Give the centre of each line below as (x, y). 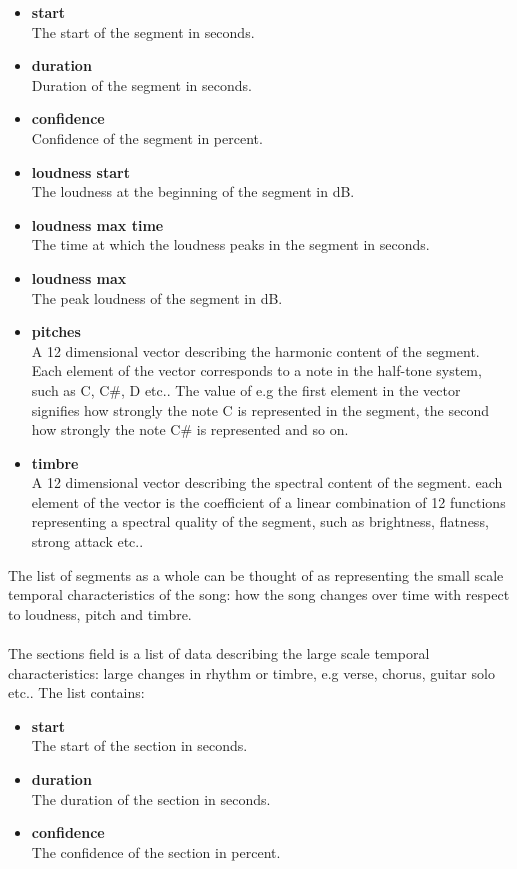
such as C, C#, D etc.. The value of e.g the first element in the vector (246, 389)
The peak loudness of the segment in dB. (157, 297)
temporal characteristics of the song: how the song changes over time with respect (259, 594)
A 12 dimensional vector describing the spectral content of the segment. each (267, 482)
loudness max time (97, 224)
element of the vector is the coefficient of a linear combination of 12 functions (268, 501)
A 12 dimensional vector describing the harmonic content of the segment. (255, 350)
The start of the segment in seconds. (143, 31)
